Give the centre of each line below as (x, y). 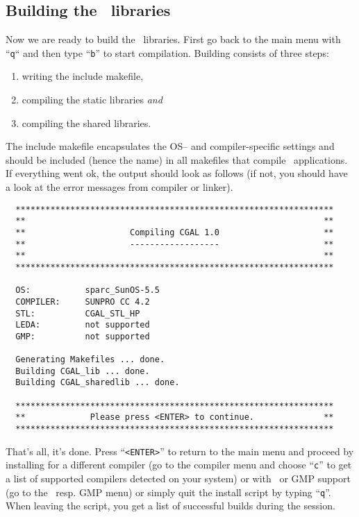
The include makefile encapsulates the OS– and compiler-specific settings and (170, 146)
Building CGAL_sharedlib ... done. (98, 383)
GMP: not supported (83, 336)
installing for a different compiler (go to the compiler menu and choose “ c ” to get (179, 465)
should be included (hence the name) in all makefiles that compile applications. (177, 159)
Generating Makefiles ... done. (90, 360)
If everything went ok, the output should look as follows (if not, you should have (177, 173)
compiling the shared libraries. (86, 122)
